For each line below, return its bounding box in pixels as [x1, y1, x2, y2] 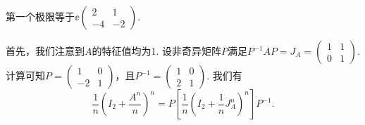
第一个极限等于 [6, 9, 75, 23]
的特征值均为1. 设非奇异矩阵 [92, 44, 222, 58]
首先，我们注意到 [6, 44, 85, 58]
